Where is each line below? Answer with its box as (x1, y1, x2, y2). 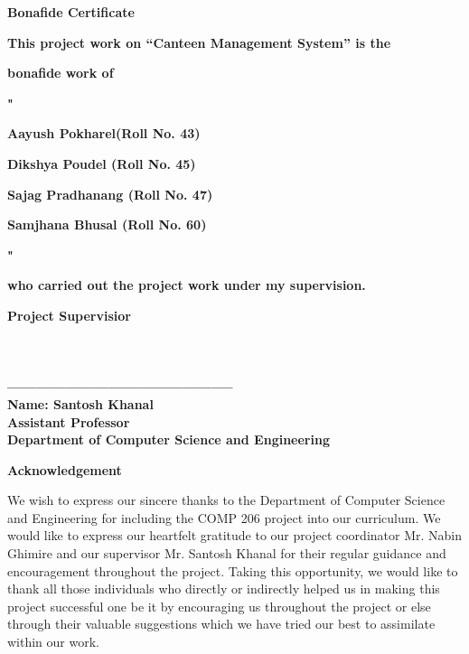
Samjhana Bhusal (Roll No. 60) (7, 215, 207, 234)
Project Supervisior (7, 305, 131, 324)
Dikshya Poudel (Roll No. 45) (7, 154, 196, 173)
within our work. (7, 632, 99, 651)
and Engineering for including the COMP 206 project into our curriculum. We (7, 508, 441, 527)
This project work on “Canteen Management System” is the (7, 33, 391, 51)
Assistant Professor (7, 412, 130, 431)
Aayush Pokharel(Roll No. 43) (7, 124, 201, 143)
